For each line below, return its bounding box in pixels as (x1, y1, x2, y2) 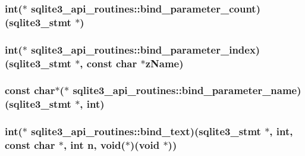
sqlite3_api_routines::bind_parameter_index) (31, 42, 260, 57)
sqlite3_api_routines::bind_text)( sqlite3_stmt (31, 124, 261, 139)
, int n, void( (63, 138, 125, 152)
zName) (145, 55, 184, 70)
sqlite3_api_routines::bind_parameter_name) (73, 83, 301, 98)
